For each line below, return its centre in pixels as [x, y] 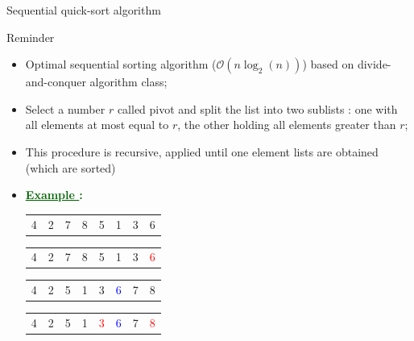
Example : [54, 195]
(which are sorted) [70, 167]
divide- [374, 64]
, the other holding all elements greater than [287, 125]
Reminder [31, 37]
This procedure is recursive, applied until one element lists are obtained [202, 151]
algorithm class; [128, 82]
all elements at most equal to [97, 125]
